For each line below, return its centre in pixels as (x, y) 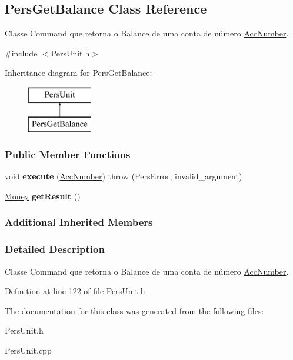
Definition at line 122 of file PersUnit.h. (76, 291)
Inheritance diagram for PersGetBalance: (79, 73)
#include (21, 53)
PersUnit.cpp (28, 350)
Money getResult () (43, 196)
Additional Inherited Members (79, 222)
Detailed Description (55, 249)
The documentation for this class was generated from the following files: (134, 310)
